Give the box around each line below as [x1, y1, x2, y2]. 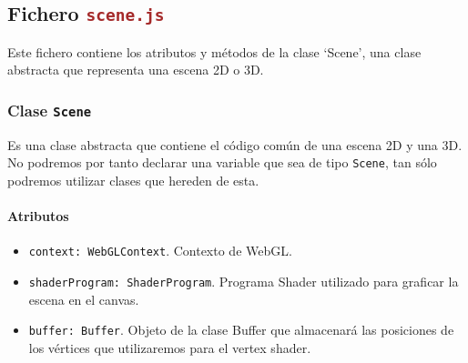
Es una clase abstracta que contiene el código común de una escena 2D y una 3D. [7, 135, 463, 154]
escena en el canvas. [28, 289, 139, 308]
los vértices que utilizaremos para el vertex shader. [28, 338, 311, 357]
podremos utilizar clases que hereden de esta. [7, 171, 259, 189]
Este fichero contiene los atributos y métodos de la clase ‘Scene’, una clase [7, 42, 422, 61]
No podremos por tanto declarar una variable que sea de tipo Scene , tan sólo [7, 153, 437, 172]
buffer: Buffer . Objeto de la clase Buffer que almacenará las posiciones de [28, 320, 454, 339]
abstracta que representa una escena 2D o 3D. [7, 60, 264, 79]
